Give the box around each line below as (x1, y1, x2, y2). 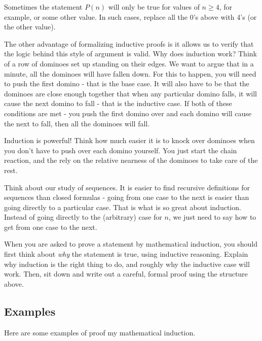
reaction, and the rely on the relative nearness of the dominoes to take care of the (4, 155, 258, 165)
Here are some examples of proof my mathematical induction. (4, 327, 196, 337)
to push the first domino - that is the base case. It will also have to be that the (4, 78, 249, 89)
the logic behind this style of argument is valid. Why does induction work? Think (4, 48, 257, 59)
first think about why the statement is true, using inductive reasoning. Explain (4, 249, 248, 259)
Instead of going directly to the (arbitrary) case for (4, 212, 162, 222)
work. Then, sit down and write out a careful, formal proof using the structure (4, 268, 248, 279)
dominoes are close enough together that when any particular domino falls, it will (4, 88, 257, 98)
